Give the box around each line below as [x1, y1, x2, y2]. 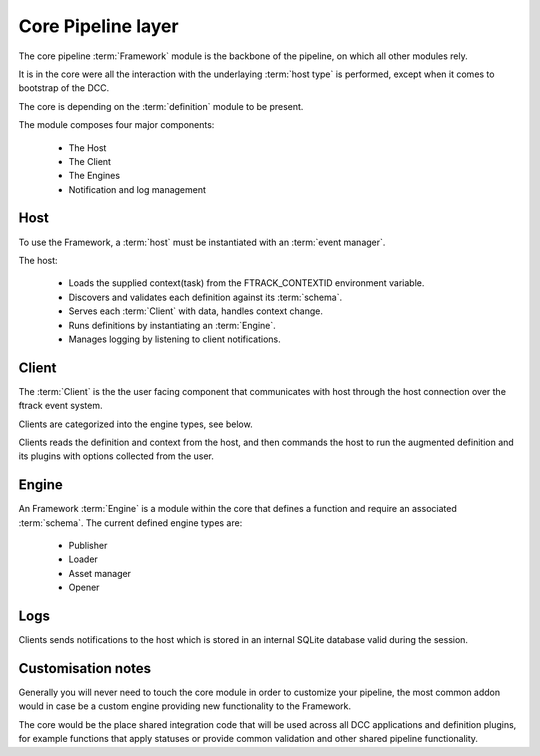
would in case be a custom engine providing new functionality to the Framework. [18, 700, 352, 712]
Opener [68, 581, 100, 594]
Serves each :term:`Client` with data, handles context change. [68, 305, 324, 317]
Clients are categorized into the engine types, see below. [18, 418, 254, 430]
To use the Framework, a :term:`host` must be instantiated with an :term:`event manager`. [18, 236, 386, 248]
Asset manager [68, 567, 132, 579]
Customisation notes [18, 660, 152, 677]
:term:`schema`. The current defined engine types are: [18, 516, 243, 529]
